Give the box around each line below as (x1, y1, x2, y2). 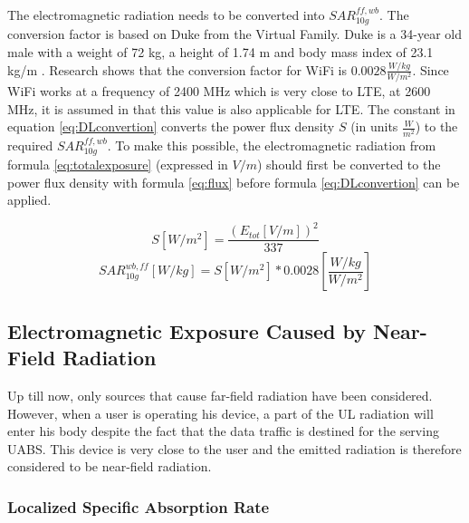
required (7, 135, 53, 154)
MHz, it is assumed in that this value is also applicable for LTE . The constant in (7, 99, 455, 118)
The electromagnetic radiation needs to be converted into (7, 5, 325, 24)
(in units (350, 117, 398, 136)
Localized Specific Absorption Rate (7, 495, 270, 518)
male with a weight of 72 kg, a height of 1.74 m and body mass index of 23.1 (7, 43, 434, 62)
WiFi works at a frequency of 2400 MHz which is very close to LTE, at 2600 (7, 82, 431, 101)
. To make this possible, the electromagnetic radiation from (107, 135, 436, 154)
